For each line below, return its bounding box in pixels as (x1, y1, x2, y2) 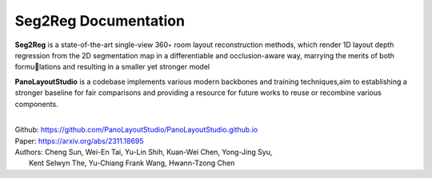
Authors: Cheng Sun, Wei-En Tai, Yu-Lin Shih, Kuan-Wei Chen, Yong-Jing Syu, (14, 148, 273, 157)
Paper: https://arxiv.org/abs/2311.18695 (14, 136, 144, 145)
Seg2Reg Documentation (14, 12, 186, 30)
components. (14, 99, 59, 109)
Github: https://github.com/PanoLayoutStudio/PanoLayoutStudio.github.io (14, 125, 258, 135)
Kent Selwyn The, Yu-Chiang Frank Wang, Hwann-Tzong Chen (29, 158, 235, 168)
